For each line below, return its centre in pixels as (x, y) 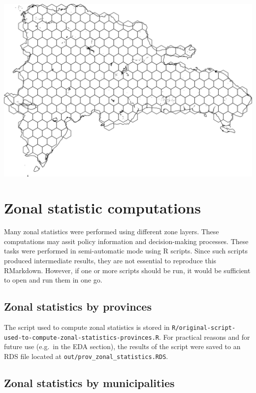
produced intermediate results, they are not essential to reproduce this (110, 260)
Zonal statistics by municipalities (89, 382)
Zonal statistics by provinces (78, 306)
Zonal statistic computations (102, 208)
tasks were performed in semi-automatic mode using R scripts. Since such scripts (126, 251)
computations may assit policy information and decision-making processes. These (126, 241)
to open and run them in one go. (53, 280)
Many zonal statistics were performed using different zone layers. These (112, 232)
